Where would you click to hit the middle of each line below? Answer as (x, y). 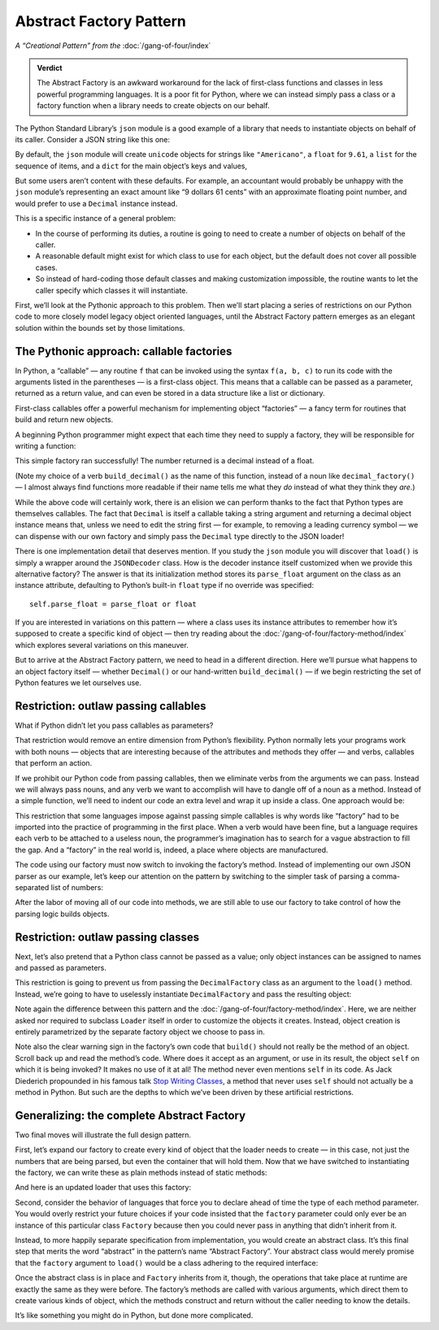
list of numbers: (77, 888)
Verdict (50, 67)
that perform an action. (54, 763)
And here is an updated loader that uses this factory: (103, 1188)
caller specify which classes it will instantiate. (112, 290)
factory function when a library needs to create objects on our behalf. (153, 106)
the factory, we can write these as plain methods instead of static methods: (141, 1173)
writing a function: (46, 446)
